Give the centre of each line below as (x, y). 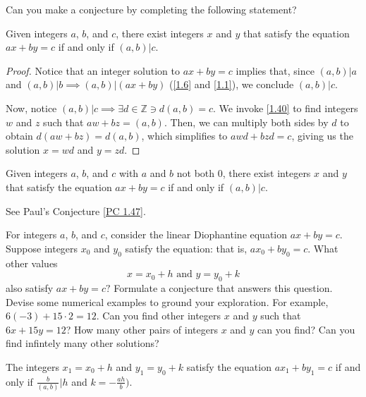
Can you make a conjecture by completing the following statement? (151, 9)
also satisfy (30, 287)
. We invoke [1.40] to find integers (285, 108)
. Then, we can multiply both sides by (246, 122)
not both (196, 173)
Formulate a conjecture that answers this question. (223, 287)
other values (32, 263)
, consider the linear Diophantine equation (196, 234)
